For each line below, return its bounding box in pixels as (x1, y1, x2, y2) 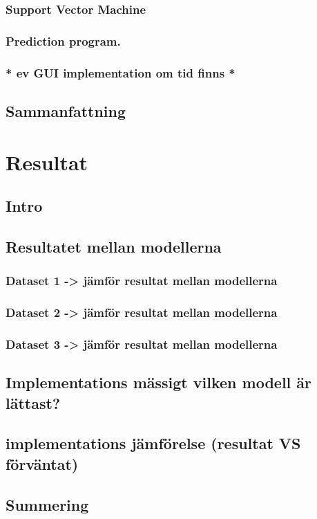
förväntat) (6, 453, 79, 474)
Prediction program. (6, 32, 121, 49)
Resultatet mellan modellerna (6, 235, 222, 257)
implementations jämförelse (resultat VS (6, 432, 301, 454)
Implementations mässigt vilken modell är (6, 372, 312, 393)
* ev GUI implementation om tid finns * (6, 64, 236, 81)
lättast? (6, 392, 61, 413)
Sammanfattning (6, 100, 126, 121)
